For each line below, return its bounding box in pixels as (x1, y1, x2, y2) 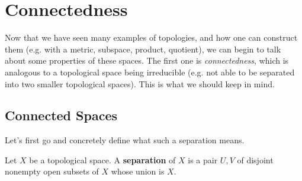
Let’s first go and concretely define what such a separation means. (5, 134, 245, 146)
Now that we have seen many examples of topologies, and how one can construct (5, 31, 298, 44)
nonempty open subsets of (5, 165, 99, 177)
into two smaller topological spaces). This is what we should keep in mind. (5, 77, 275, 90)
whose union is (111, 165, 165, 177)
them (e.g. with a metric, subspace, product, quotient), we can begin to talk (5, 42, 281, 55)
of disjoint (237, 153, 274, 166)
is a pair (188, 153, 218, 166)
